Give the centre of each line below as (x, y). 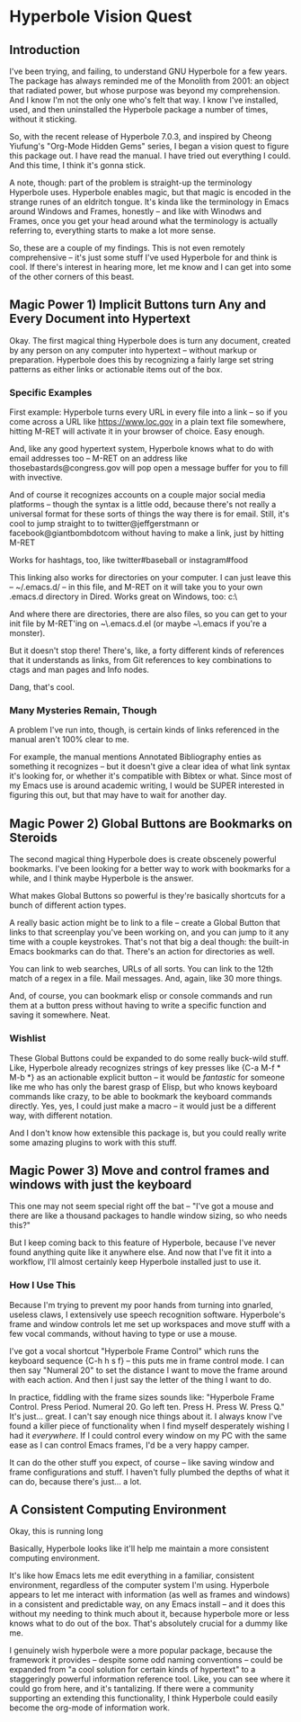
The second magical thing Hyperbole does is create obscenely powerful (143, 859)
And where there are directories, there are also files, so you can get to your (148, 614)
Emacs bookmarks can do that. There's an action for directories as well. (142, 952)
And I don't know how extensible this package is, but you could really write (148, 1133)
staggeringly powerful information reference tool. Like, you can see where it (150, 1679)
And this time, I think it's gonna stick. (78, 165)
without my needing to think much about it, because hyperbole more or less (150, 1614)
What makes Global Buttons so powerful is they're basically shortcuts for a (147, 896)
